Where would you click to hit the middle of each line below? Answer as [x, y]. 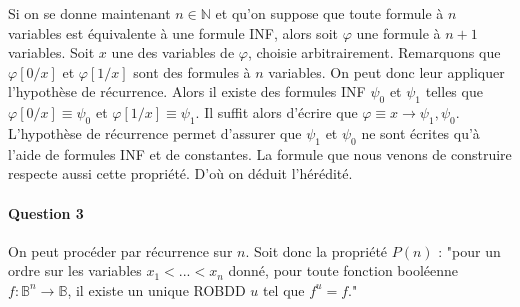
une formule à [398, 32]
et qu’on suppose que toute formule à [329, 13]
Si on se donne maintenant [89, 13]
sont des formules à [192, 71]
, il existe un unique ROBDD [156, 289]
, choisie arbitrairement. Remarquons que [374, 52]
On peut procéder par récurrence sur [120, 250]
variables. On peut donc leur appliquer [386, 71]
